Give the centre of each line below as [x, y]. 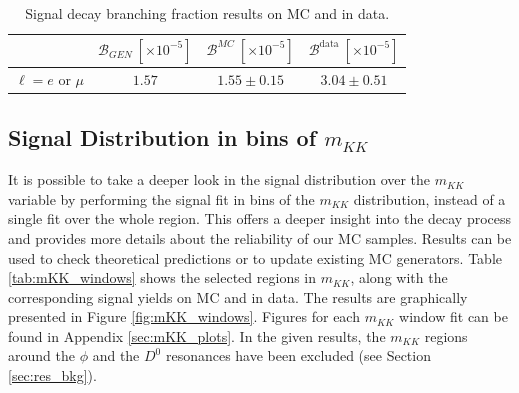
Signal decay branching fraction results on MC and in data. [207, 13]
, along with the [399, 277]
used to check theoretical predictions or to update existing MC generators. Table [255, 257]
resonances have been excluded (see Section [298, 355]
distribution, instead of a [429, 198]
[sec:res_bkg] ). [52, 375]
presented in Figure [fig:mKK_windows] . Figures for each [184, 316]
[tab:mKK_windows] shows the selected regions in [162, 277]
